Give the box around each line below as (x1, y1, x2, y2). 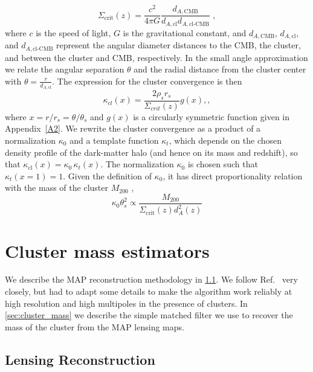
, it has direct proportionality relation (163, 169, 303, 182)
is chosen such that (187, 158, 258, 170)
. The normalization (100, 158, 174, 170)
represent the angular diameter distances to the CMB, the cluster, (56, 39, 301, 51)
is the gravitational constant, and (123, 26, 247, 39)
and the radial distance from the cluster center (134, 63, 306, 75)
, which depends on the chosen (169, 133, 282, 146)
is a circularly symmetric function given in (133, 110, 290, 123)
